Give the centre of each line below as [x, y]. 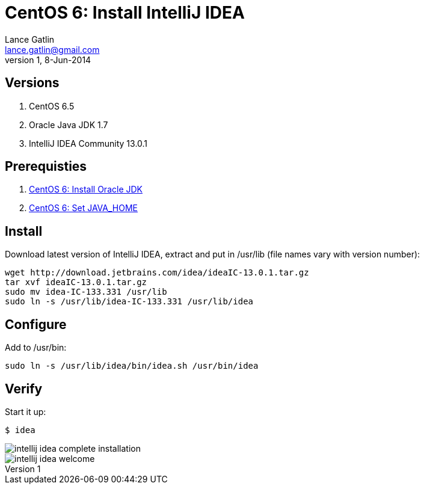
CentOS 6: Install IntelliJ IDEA [125, 13]
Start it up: [26, 411]
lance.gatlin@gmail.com [52, 49]
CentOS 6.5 [52, 106]
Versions [32, 83]
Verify [24, 389]
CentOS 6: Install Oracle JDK [86, 189]
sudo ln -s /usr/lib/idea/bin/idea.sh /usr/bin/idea [132, 366]
